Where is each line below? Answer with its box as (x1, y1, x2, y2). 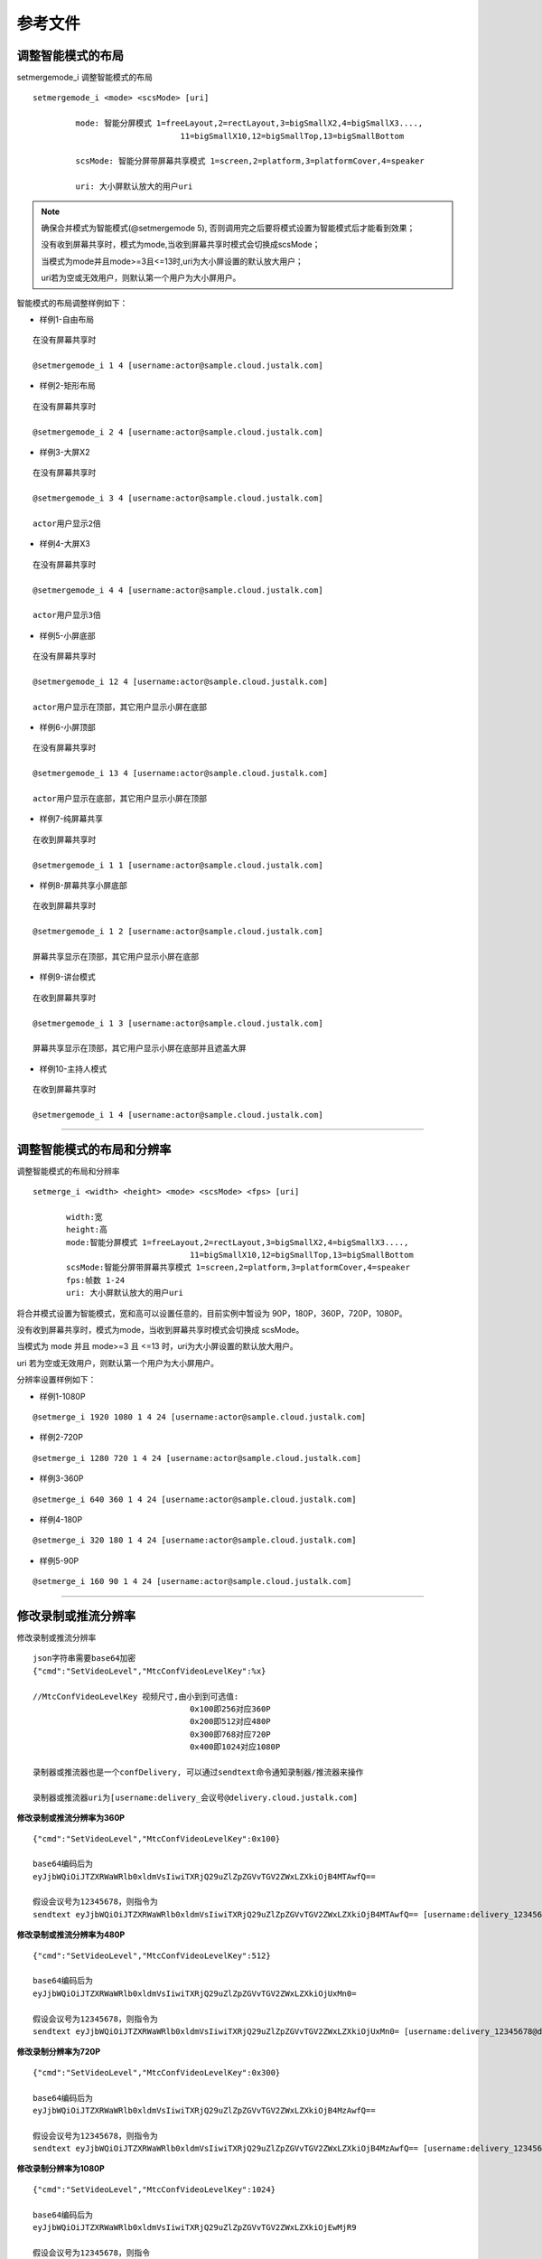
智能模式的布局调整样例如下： (16, 297, 128, 308)
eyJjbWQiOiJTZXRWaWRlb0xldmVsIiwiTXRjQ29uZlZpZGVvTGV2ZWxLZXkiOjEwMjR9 (33, 2223, 357, 2233)
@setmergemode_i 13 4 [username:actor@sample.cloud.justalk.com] (33, 768, 329, 779)
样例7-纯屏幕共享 (39, 813, 104, 824)
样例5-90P (39, 1555, 79, 1566)
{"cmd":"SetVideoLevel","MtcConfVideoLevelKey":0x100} (33, 1833, 281, 1843)
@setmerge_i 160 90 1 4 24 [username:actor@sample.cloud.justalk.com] (33, 1577, 352, 1587)
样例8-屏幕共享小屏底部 (39, 879, 128, 890)
